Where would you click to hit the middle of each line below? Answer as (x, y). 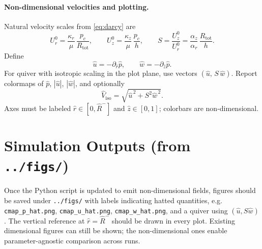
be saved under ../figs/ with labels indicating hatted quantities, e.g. (113, 200)
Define (14, 55)
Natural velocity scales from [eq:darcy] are (70, 26)
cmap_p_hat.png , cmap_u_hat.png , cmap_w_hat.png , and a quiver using (116, 210)
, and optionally (100, 83)
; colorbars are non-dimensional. (209, 108)
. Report (244, 73)
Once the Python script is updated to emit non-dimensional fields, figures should (130, 190)
